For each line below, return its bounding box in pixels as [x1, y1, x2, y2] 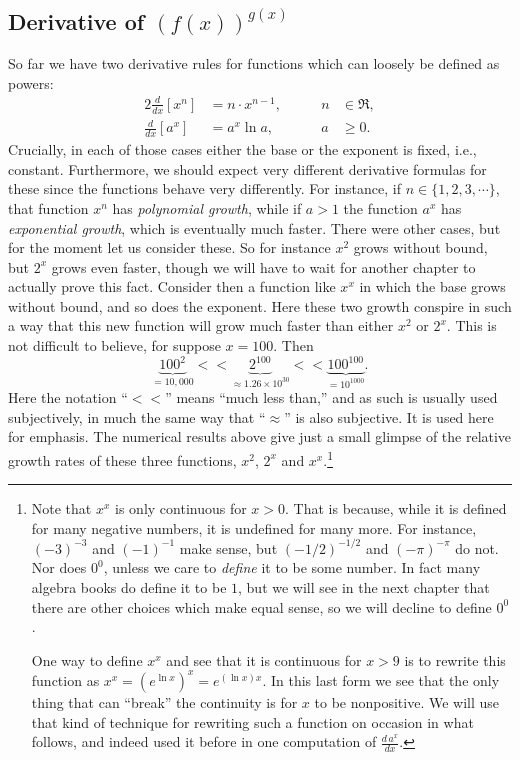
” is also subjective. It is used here [284, 406, 494, 427]
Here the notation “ [8, 387, 128, 408]
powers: [8, 72, 54, 93]
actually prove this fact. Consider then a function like [8, 276, 336, 297]
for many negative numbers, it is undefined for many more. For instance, [31, 517, 477, 538]
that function [8, 197, 89, 218]
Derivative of [8, 6, 145, 37]
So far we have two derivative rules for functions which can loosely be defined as [8, 53, 500, 74]
